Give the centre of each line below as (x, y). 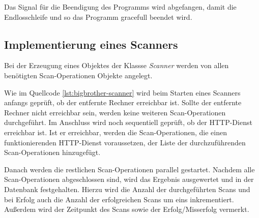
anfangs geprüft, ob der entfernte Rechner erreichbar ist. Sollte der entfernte (123, 102)
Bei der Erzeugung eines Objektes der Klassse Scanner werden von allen (117, 65)
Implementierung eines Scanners (91, 44)
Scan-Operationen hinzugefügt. (52, 152)
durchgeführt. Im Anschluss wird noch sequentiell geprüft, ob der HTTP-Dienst (128, 122)
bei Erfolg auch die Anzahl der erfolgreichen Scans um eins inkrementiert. (119, 199)
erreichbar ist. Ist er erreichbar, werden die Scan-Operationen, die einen (116, 132)
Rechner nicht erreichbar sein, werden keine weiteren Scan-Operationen (115, 112)
